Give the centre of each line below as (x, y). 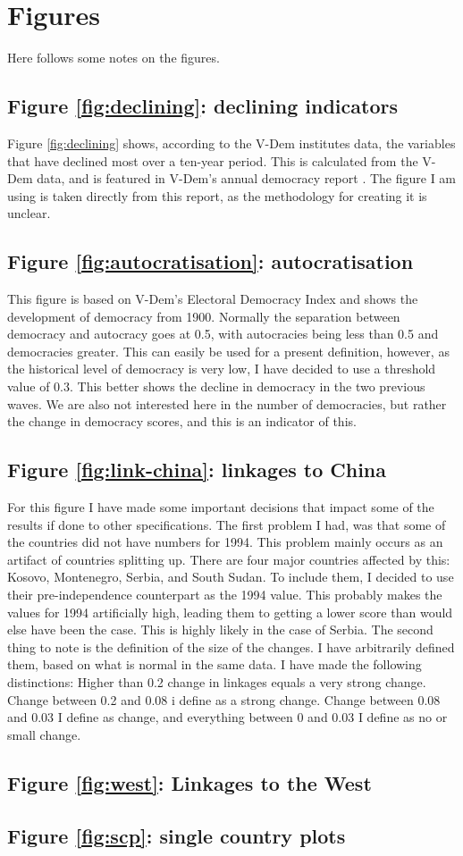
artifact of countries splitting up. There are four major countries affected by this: (229, 559)
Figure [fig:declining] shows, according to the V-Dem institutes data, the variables (231, 143)
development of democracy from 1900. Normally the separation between (204, 316)
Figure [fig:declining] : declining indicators (202, 106)
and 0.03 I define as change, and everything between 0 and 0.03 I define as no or (227, 717)
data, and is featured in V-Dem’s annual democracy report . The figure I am (247, 178)
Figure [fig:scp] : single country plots (177, 835)
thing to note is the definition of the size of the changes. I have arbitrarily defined (231, 646)
